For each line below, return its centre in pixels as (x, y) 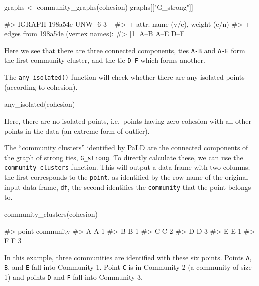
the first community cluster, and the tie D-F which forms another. (105, 60)
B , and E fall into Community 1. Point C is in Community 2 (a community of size (128, 267)
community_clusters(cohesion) (51, 213)
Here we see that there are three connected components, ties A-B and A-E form (125, 50)
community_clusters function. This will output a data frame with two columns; (127, 167)
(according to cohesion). (41, 87)
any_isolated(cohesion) (40, 104)
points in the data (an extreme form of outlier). (77, 130)
